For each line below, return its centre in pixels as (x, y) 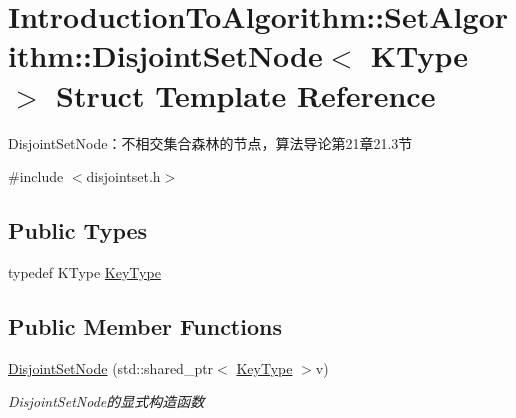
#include (36, 176)
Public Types (78, 230)
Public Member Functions (145, 325)
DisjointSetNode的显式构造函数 (106, 401)
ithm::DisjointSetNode (165, 55)
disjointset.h (123, 176)
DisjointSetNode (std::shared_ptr (111, 367)
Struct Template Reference (246, 94)
